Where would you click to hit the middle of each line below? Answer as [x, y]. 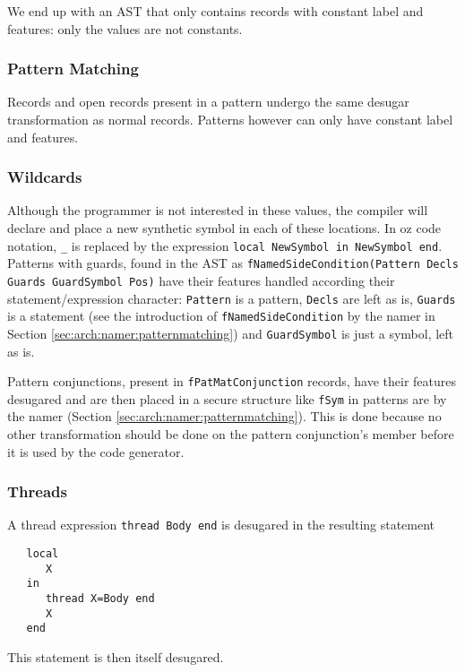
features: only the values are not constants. [125, 28]
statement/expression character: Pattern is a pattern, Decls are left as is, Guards [232, 298]
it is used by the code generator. [96, 451]
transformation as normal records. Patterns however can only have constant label [230, 119]
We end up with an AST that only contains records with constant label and [215, 11]
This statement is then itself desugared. [116, 657]
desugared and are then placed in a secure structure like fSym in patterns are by [227, 398]
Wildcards [45, 177]
